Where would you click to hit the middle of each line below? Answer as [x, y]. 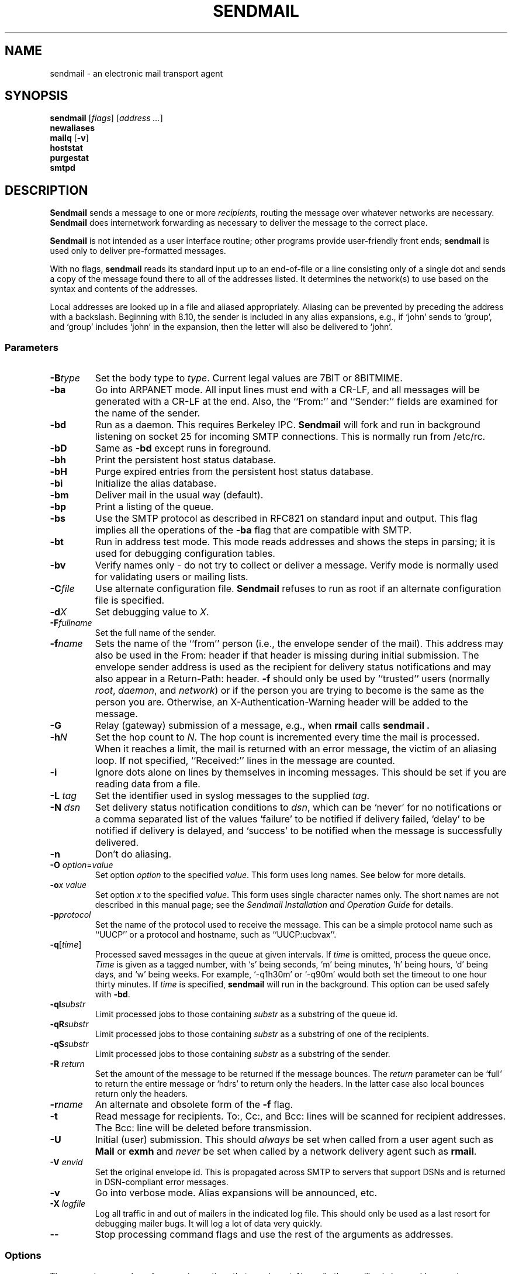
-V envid [66, 1162]
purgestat [69, 158]
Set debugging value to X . [152, 612]
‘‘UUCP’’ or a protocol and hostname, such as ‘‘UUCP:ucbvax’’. [216, 935]
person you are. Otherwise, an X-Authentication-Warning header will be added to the [281, 702]
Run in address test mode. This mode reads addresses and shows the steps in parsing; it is [295, 542]
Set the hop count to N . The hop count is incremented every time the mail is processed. [287, 737]
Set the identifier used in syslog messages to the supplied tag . [232, 796]
